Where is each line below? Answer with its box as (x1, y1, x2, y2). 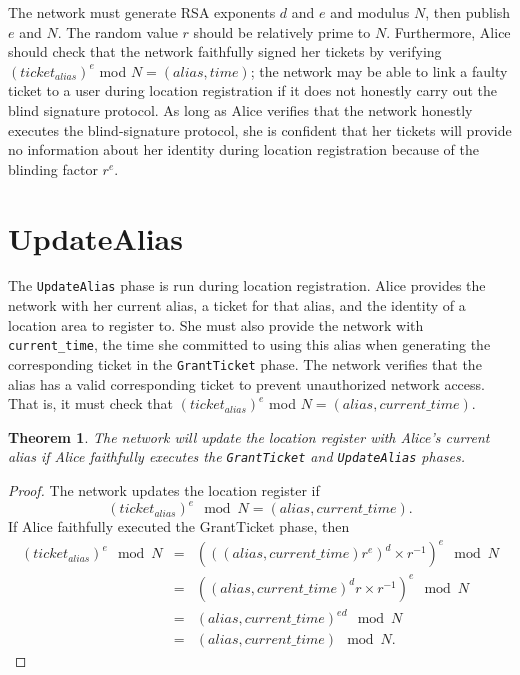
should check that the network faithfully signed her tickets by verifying (8, 41, 442, 62)
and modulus (330, 2, 410, 22)
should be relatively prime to (193, 21, 371, 42)
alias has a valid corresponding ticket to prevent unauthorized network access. (8, 373, 485, 394)
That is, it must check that (8, 393, 174, 414)
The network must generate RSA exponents (8, 2, 276, 22)
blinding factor (8, 158, 98, 179)
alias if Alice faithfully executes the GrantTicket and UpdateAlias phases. (8, 446, 465, 467)
